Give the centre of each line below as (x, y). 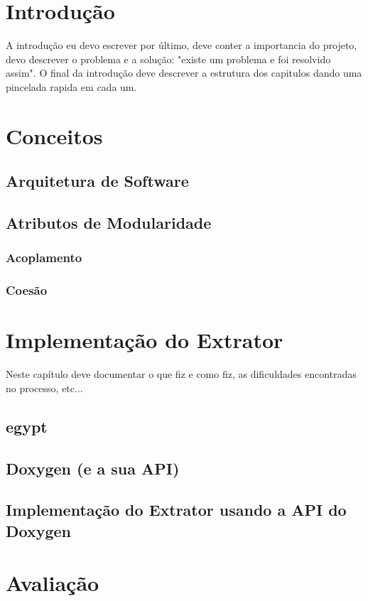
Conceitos (54, 135)
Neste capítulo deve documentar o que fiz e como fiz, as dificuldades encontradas (181, 374)
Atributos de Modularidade (109, 223)
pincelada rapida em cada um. (71, 86)
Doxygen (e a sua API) (93, 468)
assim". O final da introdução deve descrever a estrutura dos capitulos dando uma (184, 73)
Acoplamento (44, 258)
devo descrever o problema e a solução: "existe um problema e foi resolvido (168, 59)
